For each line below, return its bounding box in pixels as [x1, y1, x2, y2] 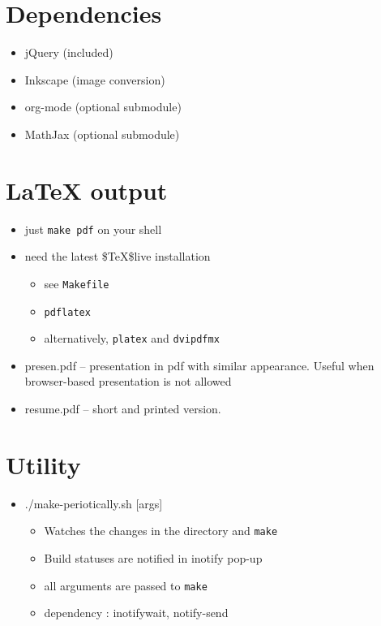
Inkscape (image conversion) [24, 71, 165, 88]
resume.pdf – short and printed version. [24, 400, 221, 417]
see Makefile [44, 274, 109, 291]
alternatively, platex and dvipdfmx [44, 330, 220, 347]
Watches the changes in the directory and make [44, 522, 278, 539]
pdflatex [44, 306, 91, 318]
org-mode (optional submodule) [24, 98, 182, 115]
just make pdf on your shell [24, 220, 162, 237]
